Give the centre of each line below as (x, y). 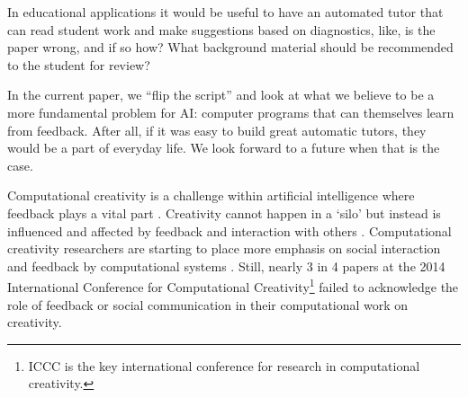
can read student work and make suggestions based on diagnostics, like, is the (221, 29)
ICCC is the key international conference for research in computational (224, 365)
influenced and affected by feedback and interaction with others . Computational (229, 230)
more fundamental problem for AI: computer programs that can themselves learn (231, 112)
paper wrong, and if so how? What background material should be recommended (230, 47)
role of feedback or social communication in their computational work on (208, 304)
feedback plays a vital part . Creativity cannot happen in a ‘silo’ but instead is (224, 212)
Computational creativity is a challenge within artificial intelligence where (211, 195)
